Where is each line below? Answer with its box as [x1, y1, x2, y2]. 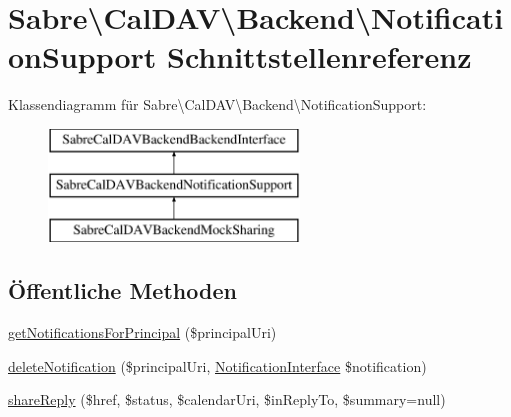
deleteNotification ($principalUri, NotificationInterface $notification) [8, 355, 427, 376]
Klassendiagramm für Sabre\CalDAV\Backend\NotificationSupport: [8, 94, 427, 115]
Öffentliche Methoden [8, 275, 237, 306]
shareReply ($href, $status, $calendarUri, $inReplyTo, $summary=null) [8, 389, 446, 410]
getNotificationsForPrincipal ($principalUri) [8, 322, 277, 343]
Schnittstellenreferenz [167, 36, 472, 77]
